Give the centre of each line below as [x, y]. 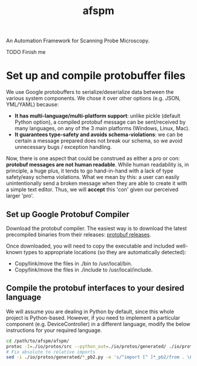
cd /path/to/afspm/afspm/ [38, 341]
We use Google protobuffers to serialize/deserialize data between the [90, 92]
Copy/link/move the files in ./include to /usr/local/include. [84, 270]
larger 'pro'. [20, 196]
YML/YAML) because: [33, 104]
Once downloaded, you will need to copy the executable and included [90, 246]
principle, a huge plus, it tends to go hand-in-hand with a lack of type [90, 171]
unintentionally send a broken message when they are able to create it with [97, 184]
